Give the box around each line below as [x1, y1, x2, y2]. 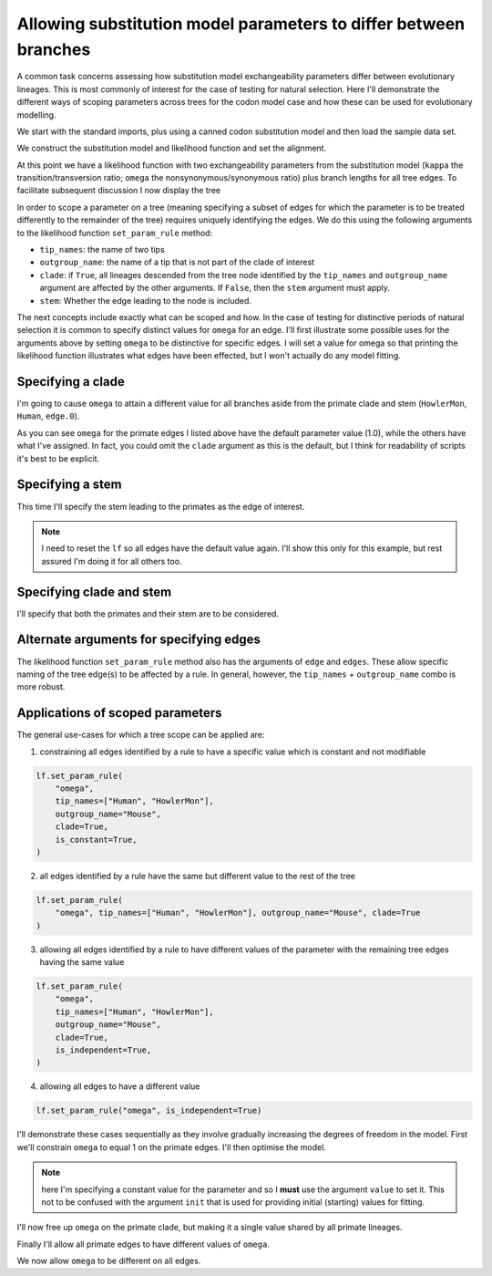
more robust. [16, 681, 66, 692]
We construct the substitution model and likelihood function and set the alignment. [16, 142, 327, 154]
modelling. [16, 109, 56, 120]
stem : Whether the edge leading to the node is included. [39, 295, 252, 306]
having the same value [39, 957, 125, 968]
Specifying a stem [16, 477, 122, 493]
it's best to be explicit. [16, 452, 100, 464]
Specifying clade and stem [16, 584, 172, 599]
